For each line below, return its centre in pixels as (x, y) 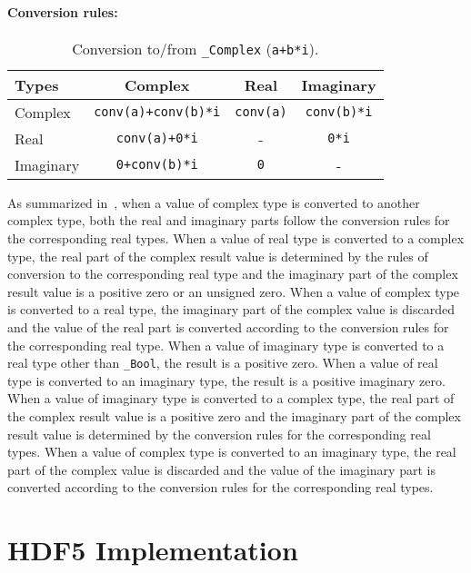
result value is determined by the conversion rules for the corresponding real (219, 434)
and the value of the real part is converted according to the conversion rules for (228, 326)
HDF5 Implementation (153, 550)
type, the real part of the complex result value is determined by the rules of (218, 256)
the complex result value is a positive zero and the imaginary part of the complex (234, 415)
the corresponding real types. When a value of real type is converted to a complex (236, 237)
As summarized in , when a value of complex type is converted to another (214, 202)
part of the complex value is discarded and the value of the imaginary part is (221, 469)
